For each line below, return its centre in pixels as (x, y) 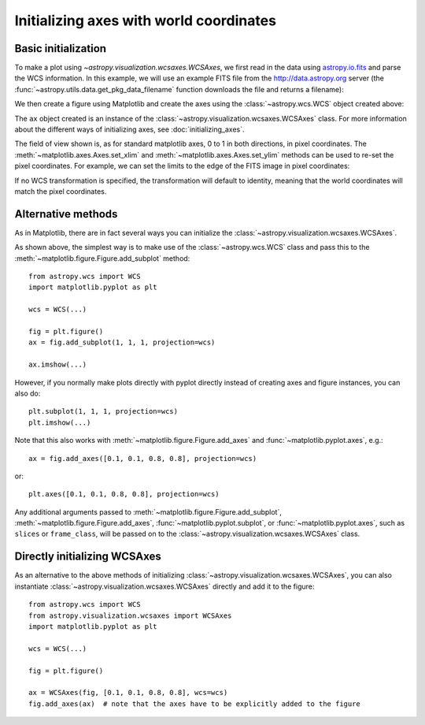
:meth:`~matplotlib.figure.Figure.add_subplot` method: (102, 258)
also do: (28, 393)
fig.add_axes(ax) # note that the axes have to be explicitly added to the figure (195, 704)
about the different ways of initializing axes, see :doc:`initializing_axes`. (129, 129)
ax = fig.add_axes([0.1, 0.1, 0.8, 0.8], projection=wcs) (143, 458)
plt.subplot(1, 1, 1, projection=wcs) (103, 411)
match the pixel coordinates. (61, 191)
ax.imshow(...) (58, 365)
